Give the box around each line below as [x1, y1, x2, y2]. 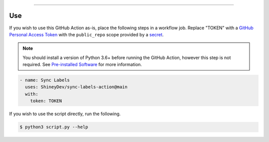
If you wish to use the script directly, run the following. [9, 111, 121, 117]
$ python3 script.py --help [19, 124, 88, 130]
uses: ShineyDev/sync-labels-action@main [25, 84, 128, 90]
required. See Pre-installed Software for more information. [22, 62, 142, 68]
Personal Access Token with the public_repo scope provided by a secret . [9, 31, 164, 37]
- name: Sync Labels [19, 77, 70, 83]
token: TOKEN [30, 98, 62, 104]
